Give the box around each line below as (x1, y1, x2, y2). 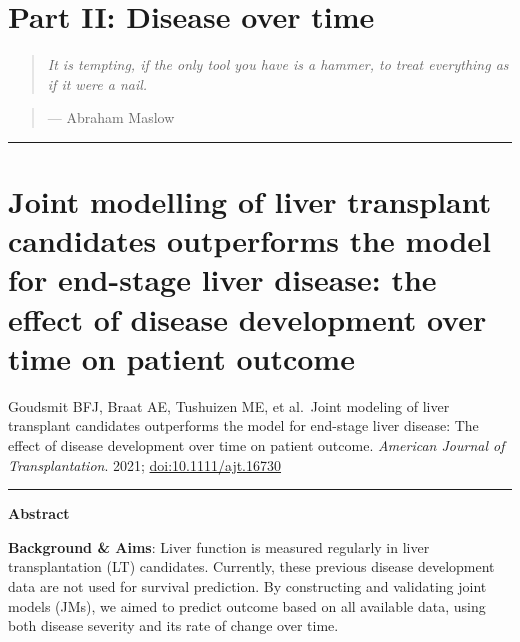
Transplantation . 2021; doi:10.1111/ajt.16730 (8, 454, 282, 475)
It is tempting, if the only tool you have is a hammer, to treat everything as (47, 54, 509, 75)
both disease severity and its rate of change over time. (8, 615, 339, 636)
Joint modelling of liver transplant (8, 181, 492, 222)
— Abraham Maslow (47, 107, 175, 128)
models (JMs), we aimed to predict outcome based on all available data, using (8, 595, 486, 616)
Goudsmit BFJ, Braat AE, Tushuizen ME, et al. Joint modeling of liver (8, 395, 450, 416)
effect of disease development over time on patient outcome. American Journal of (8, 434, 505, 455)
